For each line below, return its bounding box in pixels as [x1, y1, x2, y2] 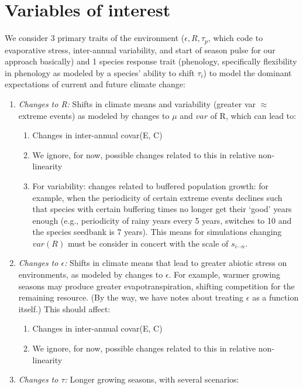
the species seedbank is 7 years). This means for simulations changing [32, 226, 282, 238]
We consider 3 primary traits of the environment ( [5, 32, 185, 44]
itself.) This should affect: [18, 302, 111, 315]
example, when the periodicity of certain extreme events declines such [32, 191, 283, 203]
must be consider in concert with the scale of [67, 237, 229, 249]
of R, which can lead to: [210, 109, 297, 121]
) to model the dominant [203, 66, 292, 79]
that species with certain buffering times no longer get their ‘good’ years [32, 203, 292, 215]
